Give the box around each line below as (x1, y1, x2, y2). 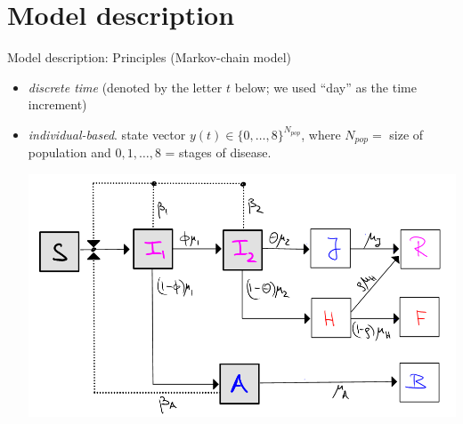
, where (301, 124, 341, 143)
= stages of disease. (165, 143, 272, 162)
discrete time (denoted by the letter (28, 77, 223, 96)
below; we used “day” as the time (234, 77, 417, 96)
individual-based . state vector (28, 124, 186, 143)
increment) (28, 95, 87, 114)
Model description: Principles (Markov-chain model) (7, 48, 292, 67)
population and (28, 143, 111, 162)
